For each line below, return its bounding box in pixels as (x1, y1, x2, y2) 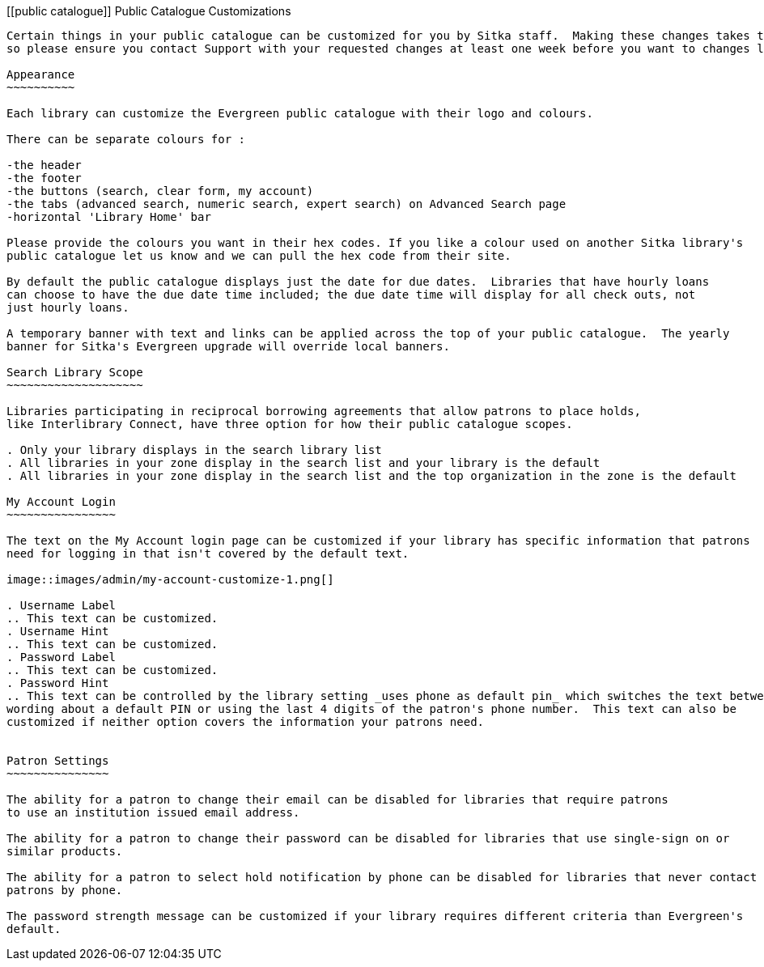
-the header (6, 159, 82, 172)
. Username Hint (6, 625, 109, 638)
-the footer (6, 172, 82, 184)
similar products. (6, 845, 123, 858)
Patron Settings (6, 754, 109, 767)
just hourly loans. (6, 301, 129, 314)
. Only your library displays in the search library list (6, 443, 382, 456)
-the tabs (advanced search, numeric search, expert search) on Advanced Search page (6, 197, 567, 210)
